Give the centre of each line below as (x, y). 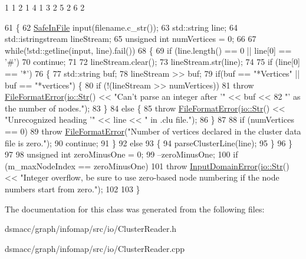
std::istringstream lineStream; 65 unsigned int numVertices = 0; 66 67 (131, 39)
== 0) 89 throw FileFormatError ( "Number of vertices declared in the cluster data (153, 131)
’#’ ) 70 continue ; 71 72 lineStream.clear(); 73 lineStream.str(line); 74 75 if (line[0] (152, 62)
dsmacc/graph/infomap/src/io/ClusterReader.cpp (95, 248)
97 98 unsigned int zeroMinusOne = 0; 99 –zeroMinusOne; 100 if (121, 154)
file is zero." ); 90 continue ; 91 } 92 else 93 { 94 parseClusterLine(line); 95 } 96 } (149, 142)
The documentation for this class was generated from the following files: (135, 209)
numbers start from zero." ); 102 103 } (73, 188)
